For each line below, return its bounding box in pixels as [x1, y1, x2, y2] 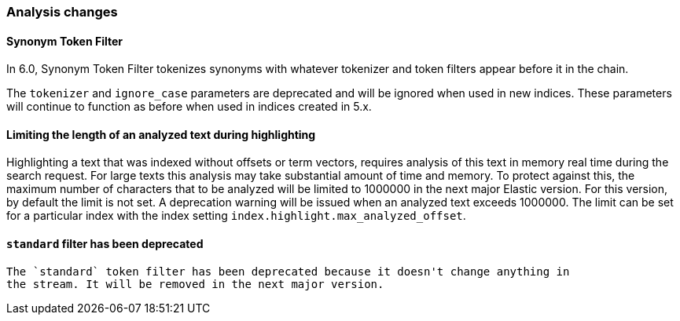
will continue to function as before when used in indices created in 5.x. [6, 100, 372, 114]
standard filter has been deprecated [6, 237, 204, 251]
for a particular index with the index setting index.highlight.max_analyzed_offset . [6, 209, 466, 223]
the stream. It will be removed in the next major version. [6, 277, 384, 290]
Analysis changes [6, 4, 118, 20]
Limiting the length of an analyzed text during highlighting [6, 127, 316, 141]
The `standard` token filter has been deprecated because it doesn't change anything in [6, 264, 570, 278]
